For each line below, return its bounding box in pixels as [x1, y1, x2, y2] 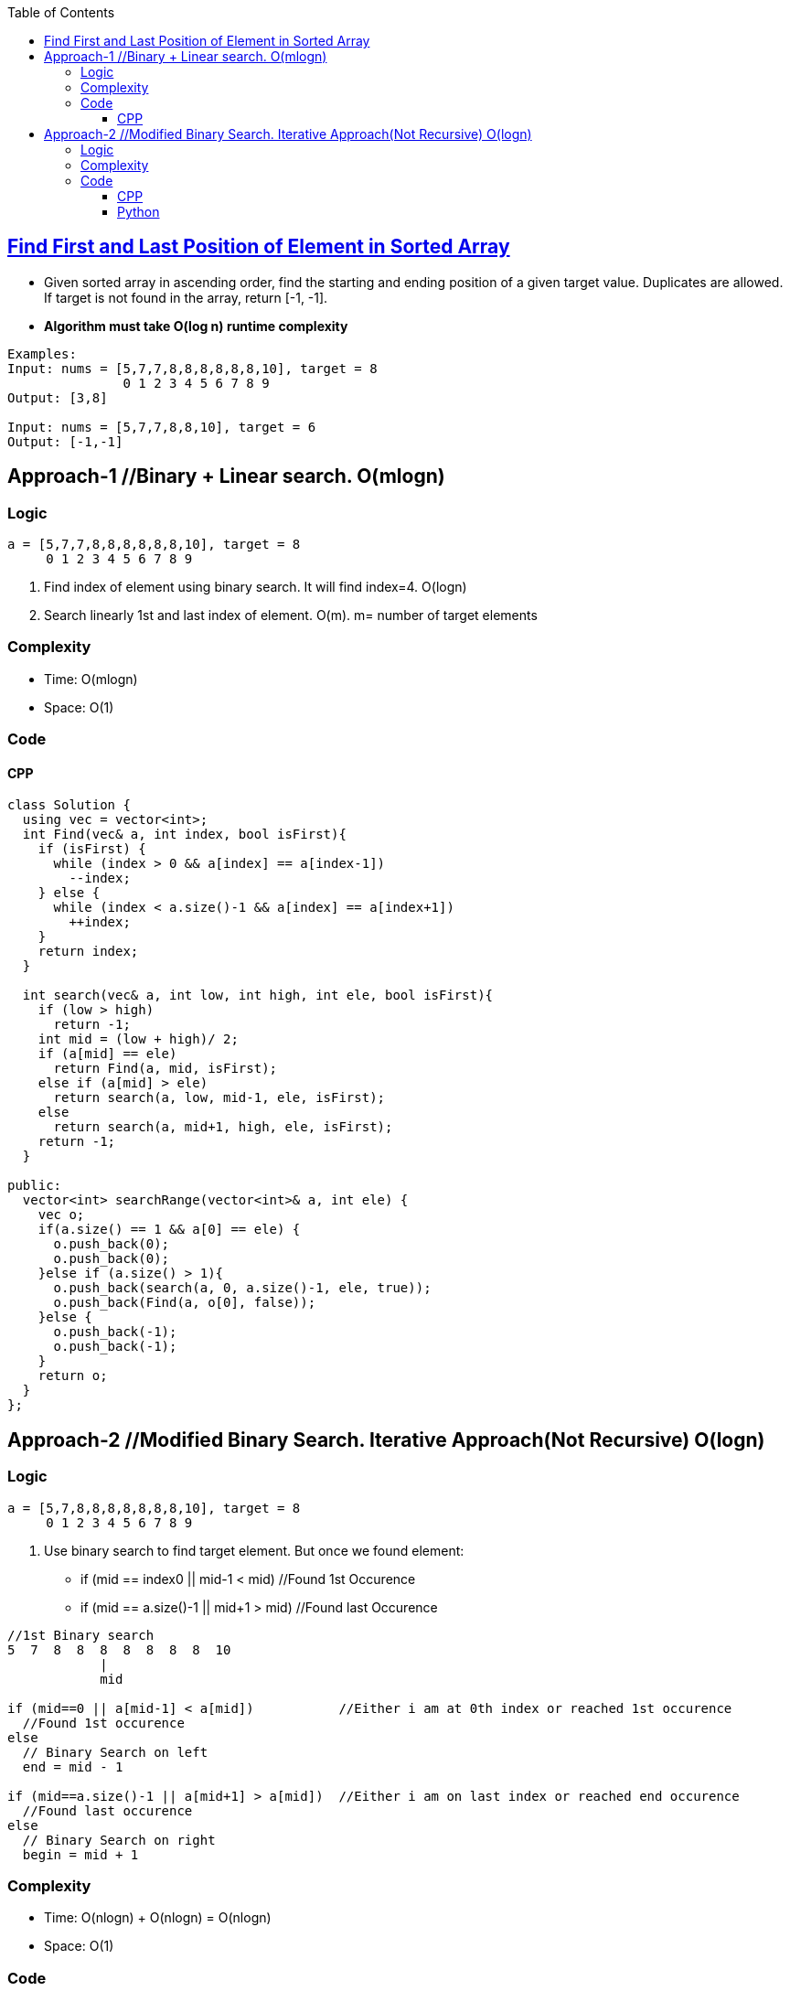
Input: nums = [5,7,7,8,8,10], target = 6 [7, 419, 316, 434]
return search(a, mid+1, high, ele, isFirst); [53, 1119, 393, 1135]
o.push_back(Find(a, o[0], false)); [53, 1295, 316, 1311]
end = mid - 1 [22, 1759, 123, 1774]
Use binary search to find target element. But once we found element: [44, 1542, 464, 1558]
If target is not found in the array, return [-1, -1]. [44, 289, 328, 305]
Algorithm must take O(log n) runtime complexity [44, 317, 348, 334]
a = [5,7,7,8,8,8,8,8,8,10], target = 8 [7, 537, 301, 552]
